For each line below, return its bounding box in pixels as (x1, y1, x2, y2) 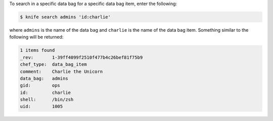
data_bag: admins (20, 75, 68, 81)
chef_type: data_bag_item (20, 62, 87, 67)
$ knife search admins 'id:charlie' (20, 14, 111, 20)
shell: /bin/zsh (20, 97, 74, 102)
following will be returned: (9, 34, 64, 40)
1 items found (20, 48, 55, 53)
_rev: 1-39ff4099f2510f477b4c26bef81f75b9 (20, 54, 143, 60)
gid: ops (20, 83, 61, 88)
